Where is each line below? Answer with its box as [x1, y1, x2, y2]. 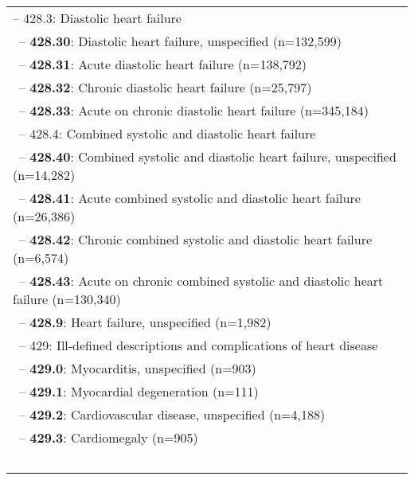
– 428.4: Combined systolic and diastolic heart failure [19, 124, 316, 142]
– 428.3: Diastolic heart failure [13, 9, 182, 27]
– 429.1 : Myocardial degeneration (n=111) [19, 382, 259, 400]
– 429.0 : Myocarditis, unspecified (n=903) [19, 359, 256, 377]
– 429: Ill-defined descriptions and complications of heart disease [19, 336, 378, 354]
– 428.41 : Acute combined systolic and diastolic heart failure [19, 189, 361, 207]
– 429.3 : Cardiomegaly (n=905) [19, 428, 198, 447]
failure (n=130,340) [13, 290, 121, 308]
